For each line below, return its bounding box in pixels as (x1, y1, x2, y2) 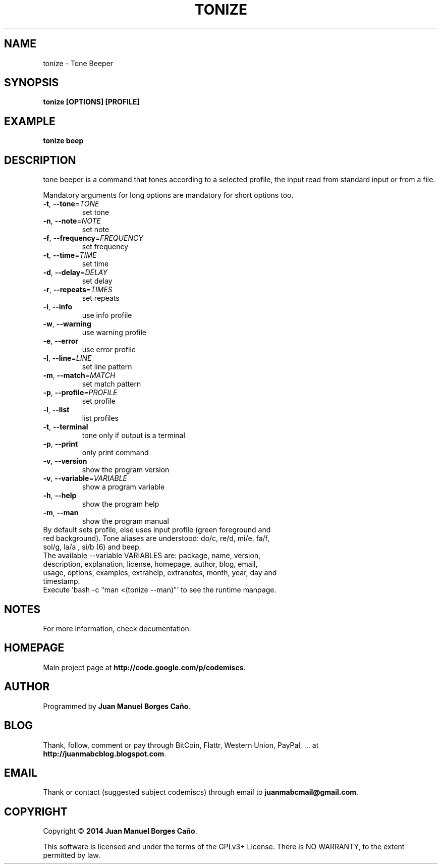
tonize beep (43, 136, 84, 145)
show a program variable (82, 482, 165, 492)
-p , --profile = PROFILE (43, 388, 118, 397)
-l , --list (43, 405, 70, 414)
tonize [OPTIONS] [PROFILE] (43, 97, 140, 106)
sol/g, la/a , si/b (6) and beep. (43, 542, 141, 552)
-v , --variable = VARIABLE (43, 474, 128, 483)
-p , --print (43, 440, 78, 449)
